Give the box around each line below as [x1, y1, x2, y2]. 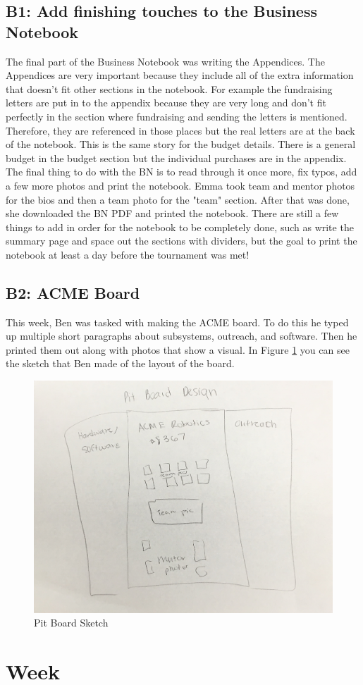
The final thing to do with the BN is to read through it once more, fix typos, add [6, 164, 357, 179]
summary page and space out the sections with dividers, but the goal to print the [6, 233, 357, 248]
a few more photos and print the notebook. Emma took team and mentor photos [6, 178, 355, 192]
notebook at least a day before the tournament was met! [6, 247, 250, 261]
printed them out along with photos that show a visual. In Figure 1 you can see [6, 342, 350, 357]
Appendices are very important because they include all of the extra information [6, 68, 354, 82]
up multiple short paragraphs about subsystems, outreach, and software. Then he [6, 328, 357, 343]
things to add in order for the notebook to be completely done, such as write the [6, 219, 354, 234]
